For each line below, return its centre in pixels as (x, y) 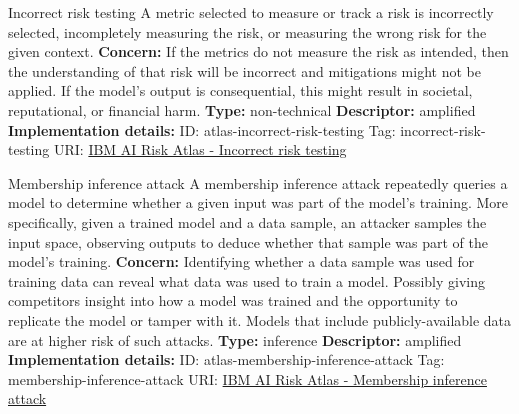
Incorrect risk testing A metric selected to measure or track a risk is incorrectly (251, 12)
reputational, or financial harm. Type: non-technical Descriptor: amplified (242, 109)
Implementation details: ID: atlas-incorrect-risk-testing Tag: (202, 129)
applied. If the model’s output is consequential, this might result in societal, (240, 90)
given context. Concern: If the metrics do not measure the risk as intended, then (258, 51)
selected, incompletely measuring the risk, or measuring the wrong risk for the (247, 31)
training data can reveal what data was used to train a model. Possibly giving (247, 280)
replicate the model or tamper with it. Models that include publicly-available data (260, 319)
